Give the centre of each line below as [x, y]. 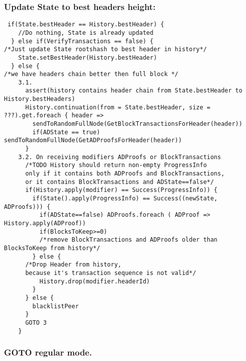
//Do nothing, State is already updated [86, 33]
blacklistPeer [56, 306]
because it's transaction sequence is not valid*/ [111, 273]
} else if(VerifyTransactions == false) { [82, 41]
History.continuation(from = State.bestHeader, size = [118, 107]
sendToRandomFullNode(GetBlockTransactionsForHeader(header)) [137, 124]
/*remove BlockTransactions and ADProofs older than [128, 240]
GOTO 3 [36, 322]
